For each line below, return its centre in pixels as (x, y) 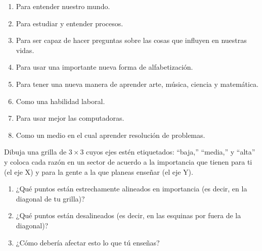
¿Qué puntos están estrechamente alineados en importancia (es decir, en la (132, 189)
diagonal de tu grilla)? (50, 198)
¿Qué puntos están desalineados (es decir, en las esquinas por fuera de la (128, 215)
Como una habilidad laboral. (60, 101)
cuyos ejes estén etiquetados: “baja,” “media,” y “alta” (171, 152)
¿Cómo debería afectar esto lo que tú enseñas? (88, 242)
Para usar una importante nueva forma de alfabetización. (104, 67)
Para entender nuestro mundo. (63, 6)
